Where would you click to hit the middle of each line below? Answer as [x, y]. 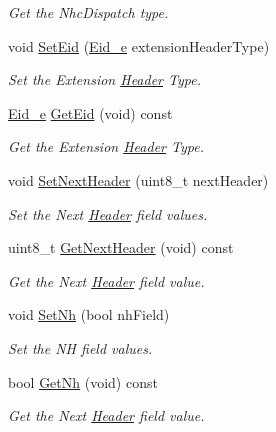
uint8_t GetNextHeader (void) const [121, 247]
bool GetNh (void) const [83, 381]
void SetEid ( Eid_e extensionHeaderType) [139, 45]
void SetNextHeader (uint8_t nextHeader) [138, 179]
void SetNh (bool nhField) [89, 314]
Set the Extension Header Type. [104, 79]
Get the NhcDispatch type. [88, 12]
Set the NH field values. [80, 347]
